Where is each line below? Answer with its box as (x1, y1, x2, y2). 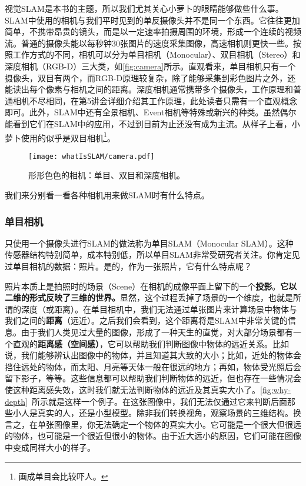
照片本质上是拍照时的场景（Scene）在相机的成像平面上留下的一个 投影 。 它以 (5, 279, 297, 292)
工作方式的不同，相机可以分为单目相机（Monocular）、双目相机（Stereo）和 (12, 48, 301, 61)
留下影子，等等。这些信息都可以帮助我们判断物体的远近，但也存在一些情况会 (5, 372, 301, 384)
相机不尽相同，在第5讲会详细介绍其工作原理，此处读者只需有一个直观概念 (12, 94, 297, 106)
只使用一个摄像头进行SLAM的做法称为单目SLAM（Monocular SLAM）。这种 (5, 237, 294, 249)
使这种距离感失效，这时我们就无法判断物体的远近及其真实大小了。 (5, 383, 260, 395)
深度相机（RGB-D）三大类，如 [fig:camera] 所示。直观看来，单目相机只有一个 (5, 59, 296, 72)
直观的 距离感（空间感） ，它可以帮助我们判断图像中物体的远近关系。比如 (12, 337, 289, 349)
